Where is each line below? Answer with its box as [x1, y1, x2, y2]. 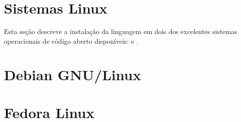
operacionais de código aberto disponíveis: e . [4, 35, 138, 46]
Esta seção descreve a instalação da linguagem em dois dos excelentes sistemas [4, 26, 237, 36]
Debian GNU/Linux [4, 64, 141, 84]
